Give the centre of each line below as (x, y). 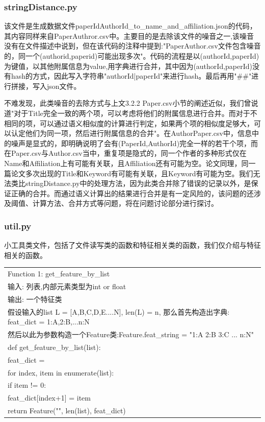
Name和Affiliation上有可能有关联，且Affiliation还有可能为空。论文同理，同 (126, 163)
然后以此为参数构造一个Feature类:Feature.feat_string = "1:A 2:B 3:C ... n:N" (131, 334)
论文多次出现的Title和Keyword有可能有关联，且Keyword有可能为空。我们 (132, 173)
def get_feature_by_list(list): (54, 347)
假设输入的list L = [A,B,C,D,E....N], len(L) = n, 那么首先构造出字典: (119, 311)
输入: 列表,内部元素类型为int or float (67, 286)
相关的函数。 (25, 255)
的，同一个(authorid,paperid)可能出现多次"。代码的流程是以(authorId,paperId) (132, 56)
